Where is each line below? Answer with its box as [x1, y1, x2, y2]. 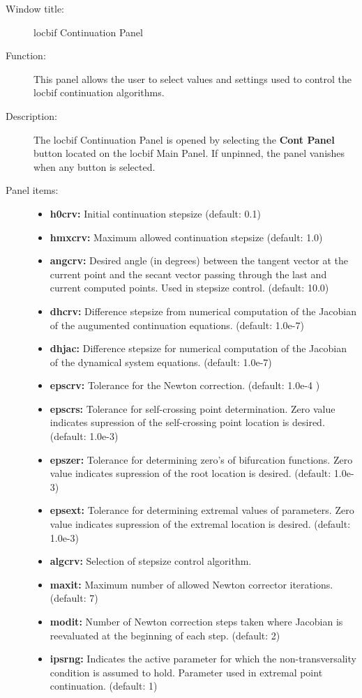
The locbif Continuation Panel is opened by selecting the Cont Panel [33, 132, 335, 146]
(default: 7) [50, 591, 98, 605]
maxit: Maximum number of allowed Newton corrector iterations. [50, 577, 333, 591]
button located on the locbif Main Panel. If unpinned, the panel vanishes [33, 146, 345, 160]
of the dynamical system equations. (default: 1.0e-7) [50, 354, 272, 369]
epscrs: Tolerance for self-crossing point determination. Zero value [50, 401, 335, 416]
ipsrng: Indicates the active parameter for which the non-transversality [50, 651, 356, 666]
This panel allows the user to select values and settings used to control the [33, 71, 352, 86]
